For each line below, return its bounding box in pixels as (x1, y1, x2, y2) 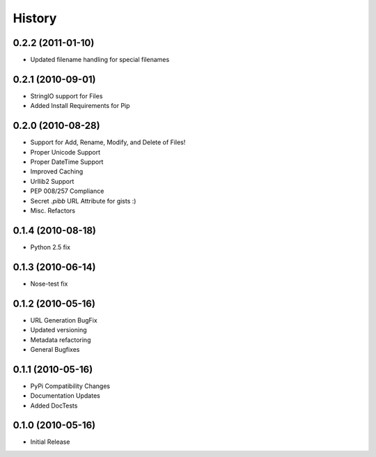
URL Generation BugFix (30, 316, 97, 324)
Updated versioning (30, 326, 87, 334)
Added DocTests (30, 401, 78, 410)
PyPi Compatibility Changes (30, 382, 111, 390)
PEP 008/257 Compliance (30, 187, 104, 195)
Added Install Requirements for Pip (30, 102, 130, 110)
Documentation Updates (30, 392, 100, 400)
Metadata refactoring (30, 335, 91, 344)
